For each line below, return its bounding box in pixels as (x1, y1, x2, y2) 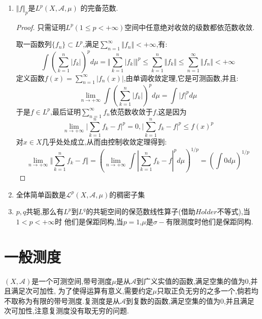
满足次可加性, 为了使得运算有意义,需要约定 (11, 285, 153, 296)
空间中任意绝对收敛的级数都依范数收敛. (124, 21, 255, 32)
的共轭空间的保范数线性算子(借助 (86, 206, 195, 217)
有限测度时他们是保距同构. (166, 216, 253, 226)
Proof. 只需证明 (16, 21, 66, 32)
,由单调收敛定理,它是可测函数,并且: (123, 72, 239, 83)
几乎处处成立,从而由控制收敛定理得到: (42, 136, 167, 147)
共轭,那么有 (26, 206, 64, 217)
